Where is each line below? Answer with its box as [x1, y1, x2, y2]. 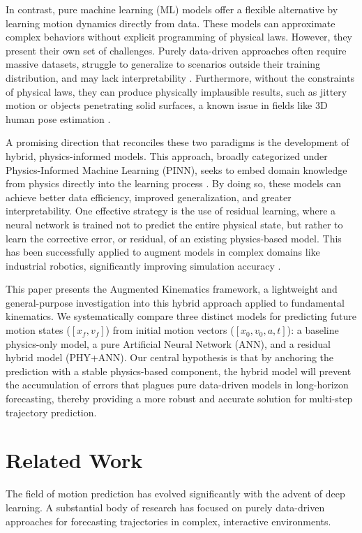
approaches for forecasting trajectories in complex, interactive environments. [6, 513, 331, 528]
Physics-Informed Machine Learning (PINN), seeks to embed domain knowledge [6, 162, 347, 177]
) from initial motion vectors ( [105, 323, 234, 337]
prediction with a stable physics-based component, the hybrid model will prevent [6, 363, 352, 378]
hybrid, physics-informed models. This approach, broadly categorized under [6, 148, 328, 163]
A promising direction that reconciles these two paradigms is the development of [6, 135, 349, 149]
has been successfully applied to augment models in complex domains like [6, 244, 320, 259]
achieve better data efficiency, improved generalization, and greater [6, 189, 292, 204]
